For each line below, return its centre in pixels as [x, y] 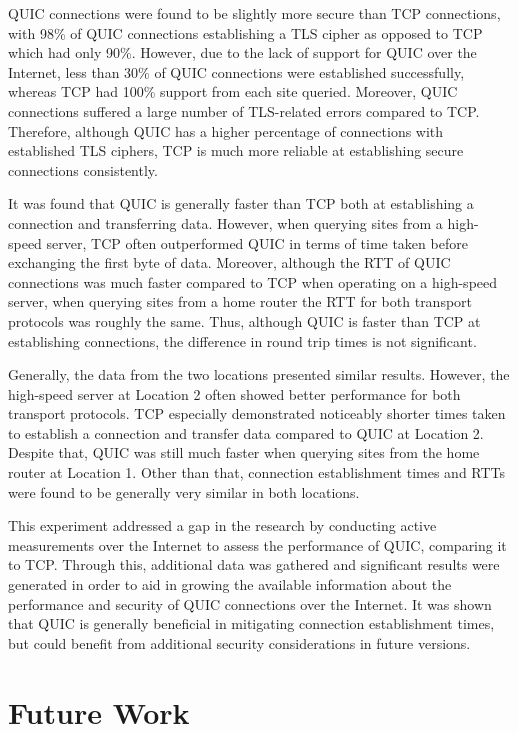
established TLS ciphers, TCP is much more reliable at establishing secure [236, 150]
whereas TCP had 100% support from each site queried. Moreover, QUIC [233, 91]
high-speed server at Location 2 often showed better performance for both [234, 393]
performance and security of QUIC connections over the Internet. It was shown [250, 603]
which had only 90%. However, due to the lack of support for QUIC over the [242, 52]
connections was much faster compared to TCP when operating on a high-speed [253, 281]
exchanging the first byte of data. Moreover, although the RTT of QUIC [229, 262]
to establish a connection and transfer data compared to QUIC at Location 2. [246, 432]
